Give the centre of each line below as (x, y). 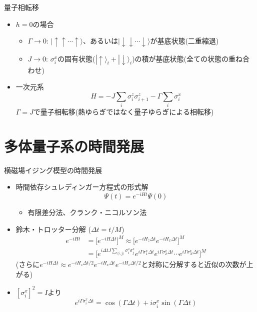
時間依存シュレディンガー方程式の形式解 (82, 187)
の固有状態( (76, 58)
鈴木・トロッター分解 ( (53, 229)
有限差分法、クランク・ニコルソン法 (87, 212)
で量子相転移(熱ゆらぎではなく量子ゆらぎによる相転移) (123, 112)
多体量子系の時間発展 (74, 146)
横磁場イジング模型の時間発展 (53, 170)
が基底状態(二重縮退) (184, 41)
